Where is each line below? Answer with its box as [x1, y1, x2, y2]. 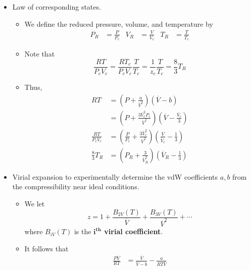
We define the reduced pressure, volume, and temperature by [24, 18, 213, 29]
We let [24, 198, 45, 208]
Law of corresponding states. [12, 2, 101, 12]
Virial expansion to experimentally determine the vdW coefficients [12, 171, 218, 182]
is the [74, 226, 91, 237]
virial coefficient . [104, 226, 163, 237]
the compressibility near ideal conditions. [12, 181, 139, 192]
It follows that [24, 243, 69, 253]
